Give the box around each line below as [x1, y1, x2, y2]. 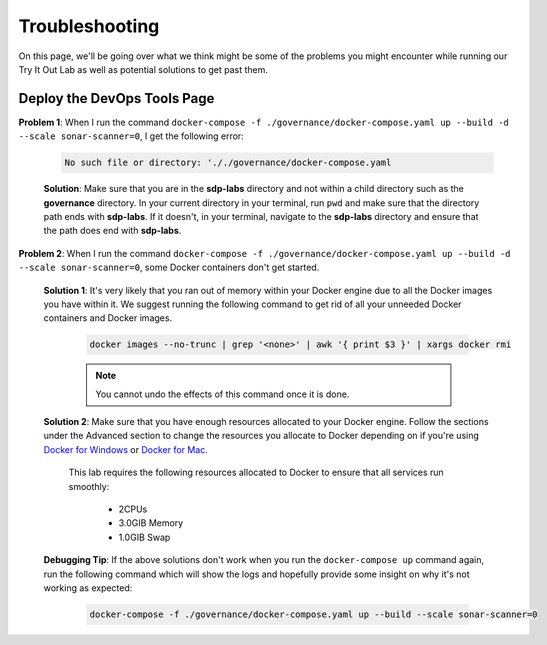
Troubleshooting [18, 15, 160, 37]
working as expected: [43, 581, 133, 594]
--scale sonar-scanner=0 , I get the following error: [18, 130, 244, 142]
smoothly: [68, 480, 110, 492]
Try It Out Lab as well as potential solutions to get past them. [18, 63, 269, 75]
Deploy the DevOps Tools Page [18, 90, 215, 107]
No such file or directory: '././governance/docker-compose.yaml [64, 157, 392, 169]
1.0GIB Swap [118, 531, 171, 543]
